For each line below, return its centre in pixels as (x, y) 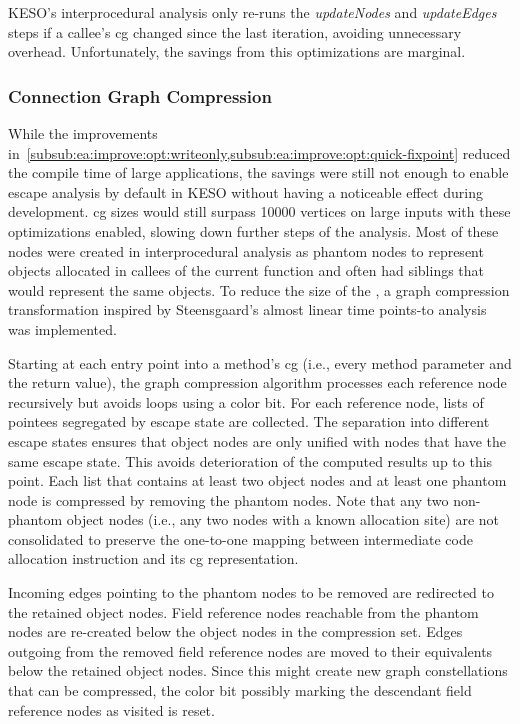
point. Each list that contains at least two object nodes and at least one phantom (257, 480)
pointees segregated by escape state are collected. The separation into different (249, 421)
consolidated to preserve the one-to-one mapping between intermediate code (240, 538)
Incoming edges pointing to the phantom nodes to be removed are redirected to (251, 592)
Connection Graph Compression (140, 95)
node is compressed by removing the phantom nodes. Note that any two (228, 499)
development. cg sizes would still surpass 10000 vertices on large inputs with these (259, 211)
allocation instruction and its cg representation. (153, 558)
